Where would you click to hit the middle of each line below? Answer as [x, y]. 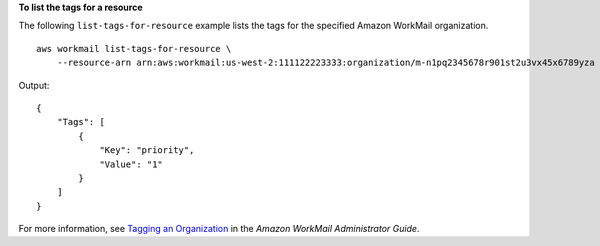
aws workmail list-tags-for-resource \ [134, 48]
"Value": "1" [131, 164]
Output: [34, 85]
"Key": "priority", [147, 150]
